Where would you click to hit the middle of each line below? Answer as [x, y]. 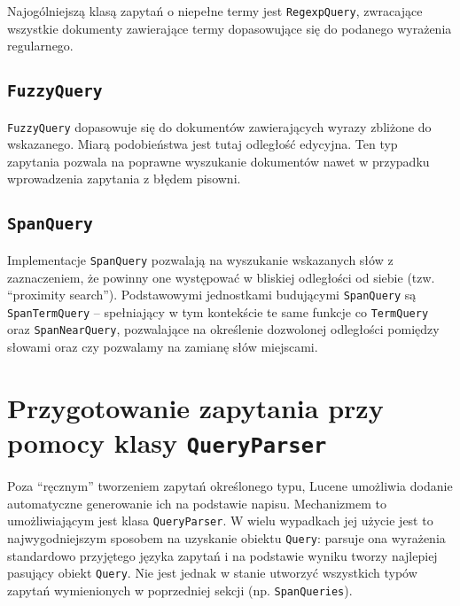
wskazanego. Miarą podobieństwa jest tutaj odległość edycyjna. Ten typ [203, 144]
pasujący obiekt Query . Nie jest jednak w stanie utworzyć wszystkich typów [212, 573]
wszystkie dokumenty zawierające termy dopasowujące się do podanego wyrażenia [230, 28]
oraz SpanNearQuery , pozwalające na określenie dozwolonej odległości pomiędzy [223, 329]
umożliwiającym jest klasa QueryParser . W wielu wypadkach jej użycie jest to [220, 521]
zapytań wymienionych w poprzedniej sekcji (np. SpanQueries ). [180, 590]
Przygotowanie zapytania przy [195, 407]
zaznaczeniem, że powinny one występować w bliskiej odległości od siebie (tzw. [221, 277]
